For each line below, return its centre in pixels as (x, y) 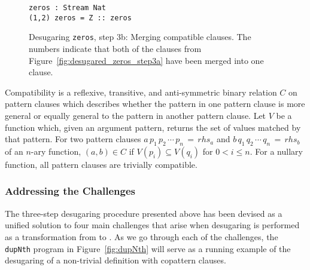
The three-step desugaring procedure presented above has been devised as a (144, 213)
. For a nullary (276, 151)
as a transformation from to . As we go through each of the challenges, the (142, 236)
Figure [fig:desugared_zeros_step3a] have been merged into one (146, 60)
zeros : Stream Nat (67, 8)
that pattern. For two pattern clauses (73, 139)
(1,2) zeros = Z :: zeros (80, 18)
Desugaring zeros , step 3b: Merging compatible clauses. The (140, 37)
